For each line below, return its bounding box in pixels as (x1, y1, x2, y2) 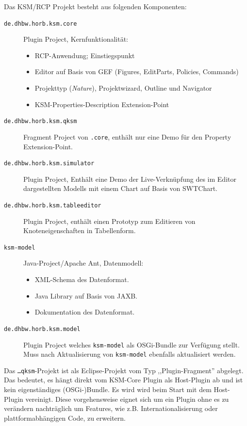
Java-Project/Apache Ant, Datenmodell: (23, 258, 144, 268)
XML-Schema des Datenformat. (34, 274, 129, 284)
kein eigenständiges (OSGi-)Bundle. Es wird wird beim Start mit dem (4, 384, 212, 394)
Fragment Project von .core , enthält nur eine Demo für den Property (23, 131, 231, 142)
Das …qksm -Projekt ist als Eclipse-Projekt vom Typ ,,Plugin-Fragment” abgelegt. (4, 365, 244, 375)
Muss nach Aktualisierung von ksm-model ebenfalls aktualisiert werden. (23, 349, 236, 359)
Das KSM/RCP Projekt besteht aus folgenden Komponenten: (4, 1, 187, 11)
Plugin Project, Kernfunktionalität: (23, 34, 128, 44)
